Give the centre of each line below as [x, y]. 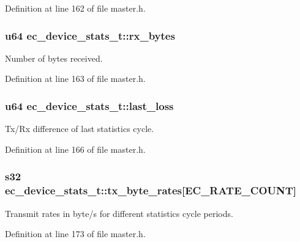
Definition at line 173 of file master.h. [75, 234]
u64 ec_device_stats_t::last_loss [89, 105]
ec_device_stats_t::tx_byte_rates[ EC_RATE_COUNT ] [151, 190]
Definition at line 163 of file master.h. [75, 79]
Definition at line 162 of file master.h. [75, 8]
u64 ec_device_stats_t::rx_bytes [90, 35]
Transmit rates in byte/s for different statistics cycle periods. [119, 213]
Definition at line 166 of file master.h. [75, 149]
